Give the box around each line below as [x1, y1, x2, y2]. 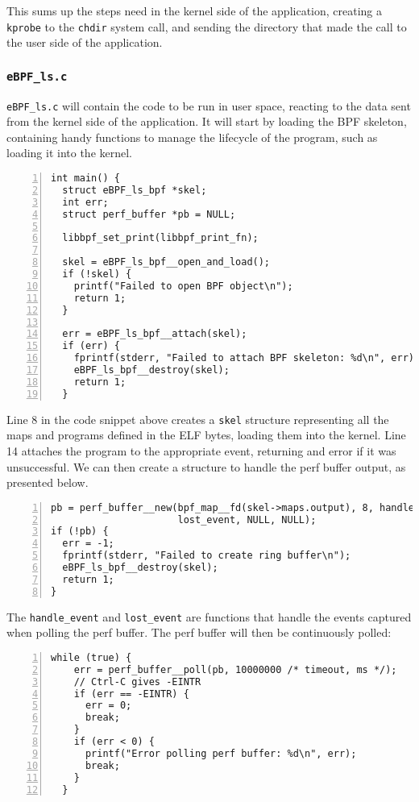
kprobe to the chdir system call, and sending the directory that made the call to [6, 18, 407, 35]
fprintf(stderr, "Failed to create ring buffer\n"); [62, 550, 351, 562]
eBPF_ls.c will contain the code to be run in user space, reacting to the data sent [6, 97, 411, 114]
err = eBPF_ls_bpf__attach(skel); [62, 328, 247, 340]
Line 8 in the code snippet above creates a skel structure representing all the [6, 410, 389, 427]
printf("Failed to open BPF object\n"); [73, 280, 293, 292]
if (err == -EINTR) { [73, 688, 189, 700]
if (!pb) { [51, 526, 109, 538]
